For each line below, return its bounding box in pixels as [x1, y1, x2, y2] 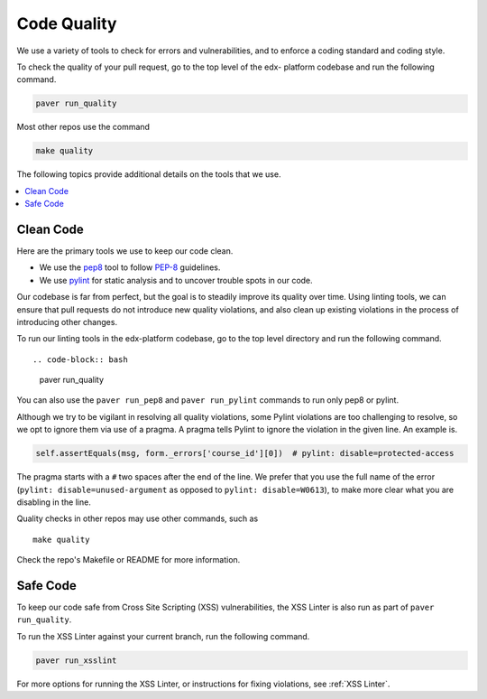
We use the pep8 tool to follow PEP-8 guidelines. [39, 262, 221, 273]
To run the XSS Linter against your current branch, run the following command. [16, 630, 310, 641]
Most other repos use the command [16, 122, 151, 133]
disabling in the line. [16, 497, 92, 508]
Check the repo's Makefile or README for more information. [16, 555, 241, 565]
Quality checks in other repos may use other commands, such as [16, 513, 259, 524]
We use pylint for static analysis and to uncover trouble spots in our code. [39, 275, 313, 285]
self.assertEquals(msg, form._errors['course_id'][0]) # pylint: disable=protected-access [35, 448, 455, 459]
